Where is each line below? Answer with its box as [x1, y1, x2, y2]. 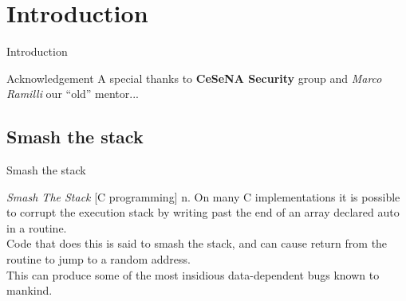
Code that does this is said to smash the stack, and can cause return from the [6, 235, 388, 252]
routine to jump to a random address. [6, 251, 191, 268]
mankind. [6, 282, 53, 299]
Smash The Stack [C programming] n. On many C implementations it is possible [6, 188, 400, 205]
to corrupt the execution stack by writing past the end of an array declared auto [6, 204, 400, 221]
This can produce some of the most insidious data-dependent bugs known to [6, 266, 380, 283]
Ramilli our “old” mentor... [6, 85, 139, 102]
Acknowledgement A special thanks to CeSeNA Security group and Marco [6, 69, 382, 86]
